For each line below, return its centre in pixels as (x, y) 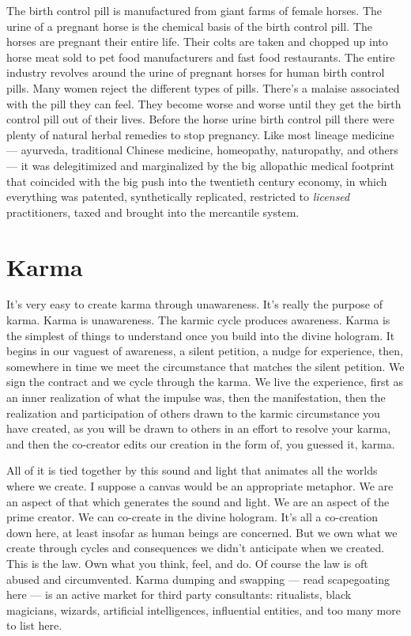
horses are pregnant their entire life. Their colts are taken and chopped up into (197, 42)
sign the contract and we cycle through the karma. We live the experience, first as (205, 382)
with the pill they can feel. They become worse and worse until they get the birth (204, 103)
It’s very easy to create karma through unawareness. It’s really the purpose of (194, 304)
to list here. (34, 625)
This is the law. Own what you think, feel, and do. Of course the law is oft (187, 563)
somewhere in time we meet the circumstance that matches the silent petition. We (205, 366)
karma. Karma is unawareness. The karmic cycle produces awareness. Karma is (198, 320)
